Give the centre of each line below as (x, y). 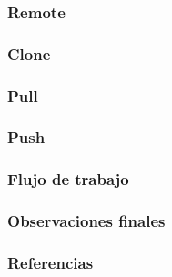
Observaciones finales (86, 221)
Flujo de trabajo (68, 179)
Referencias (51, 262)
